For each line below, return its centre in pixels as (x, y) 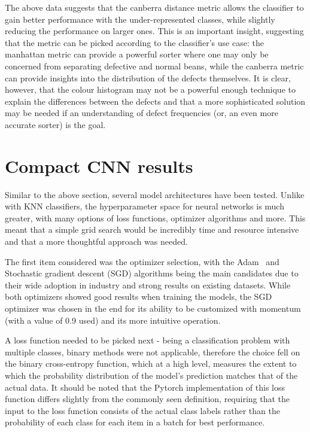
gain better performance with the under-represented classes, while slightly (140, 19)
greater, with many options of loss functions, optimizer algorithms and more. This (155, 217)
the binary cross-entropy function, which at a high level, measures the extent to (151, 363)
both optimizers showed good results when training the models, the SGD (139, 296)
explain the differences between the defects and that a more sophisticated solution (155, 101)
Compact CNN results (99, 165)
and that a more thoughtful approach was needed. (96, 241)
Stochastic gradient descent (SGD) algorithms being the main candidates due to (152, 273)
